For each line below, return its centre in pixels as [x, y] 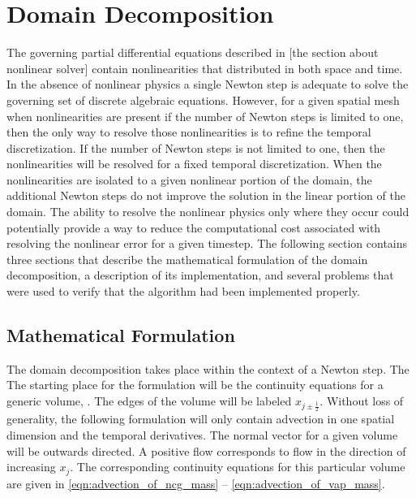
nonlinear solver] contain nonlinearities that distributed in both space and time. [205, 68]
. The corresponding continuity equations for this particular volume [238, 467]
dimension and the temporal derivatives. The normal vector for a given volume [202, 435]
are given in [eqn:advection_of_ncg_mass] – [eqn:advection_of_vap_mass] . [196, 483]
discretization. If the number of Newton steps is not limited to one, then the [196, 147]
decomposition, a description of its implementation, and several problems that [200, 275]
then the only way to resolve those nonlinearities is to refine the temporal [189, 132]
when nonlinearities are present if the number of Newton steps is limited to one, [205, 116]
